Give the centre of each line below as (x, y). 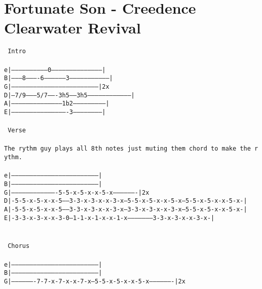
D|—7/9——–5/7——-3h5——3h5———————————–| (69, 95)
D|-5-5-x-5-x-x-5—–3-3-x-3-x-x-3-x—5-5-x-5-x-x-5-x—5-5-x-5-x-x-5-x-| (126, 201)
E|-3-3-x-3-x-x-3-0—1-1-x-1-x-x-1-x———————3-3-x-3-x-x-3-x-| (109, 218)
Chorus (19, 246)
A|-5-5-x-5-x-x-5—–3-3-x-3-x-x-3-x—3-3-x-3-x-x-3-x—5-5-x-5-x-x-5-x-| (126, 209)
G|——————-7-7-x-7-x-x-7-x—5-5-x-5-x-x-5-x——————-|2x (95, 281)
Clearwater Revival (72, 28)
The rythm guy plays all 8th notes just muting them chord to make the (127, 149)
